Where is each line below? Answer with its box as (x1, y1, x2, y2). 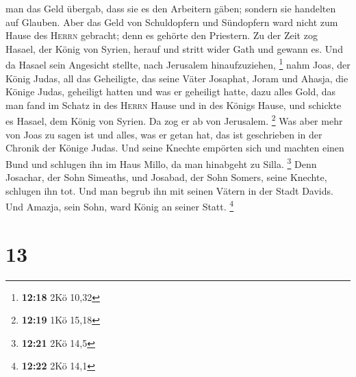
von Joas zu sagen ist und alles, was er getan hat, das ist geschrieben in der (5, 127, 322, 141)
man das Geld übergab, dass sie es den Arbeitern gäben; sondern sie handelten (5, 1, 336, 15)
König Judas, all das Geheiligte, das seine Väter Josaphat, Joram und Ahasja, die (5, 71, 348, 85)
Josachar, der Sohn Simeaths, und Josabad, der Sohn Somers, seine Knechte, (5, 170, 327, 184)
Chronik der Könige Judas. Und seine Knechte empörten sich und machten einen (5, 141, 344, 155)
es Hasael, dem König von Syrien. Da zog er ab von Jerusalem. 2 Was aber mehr (5, 112, 343, 128)
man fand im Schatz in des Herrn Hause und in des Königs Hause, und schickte (5, 97, 342, 112)
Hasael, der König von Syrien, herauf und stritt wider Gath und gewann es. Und (5, 41, 343, 56)
